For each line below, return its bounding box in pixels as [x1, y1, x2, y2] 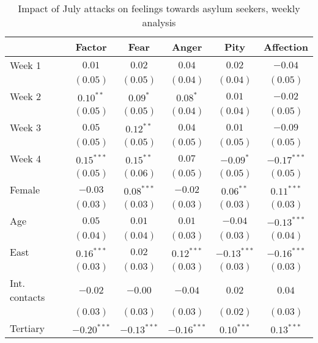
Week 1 [10, 58, 42, 72]
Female [10, 182, 40, 197]
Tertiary [10, 321, 45, 335]
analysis [142, 15, 176, 29]
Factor [75, 40, 107, 54]
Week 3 [10, 120, 42, 134]
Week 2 [10, 89, 42, 103]
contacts [10, 290, 45, 304]
